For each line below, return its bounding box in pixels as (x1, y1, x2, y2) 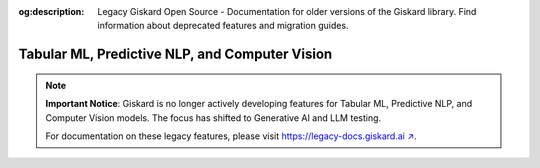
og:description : (18, 6, 85, 17)
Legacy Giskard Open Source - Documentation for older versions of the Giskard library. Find (97, 6, 477, 17)
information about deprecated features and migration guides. (97, 20, 349, 32)
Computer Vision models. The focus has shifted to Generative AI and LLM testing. (45, 111, 382, 124)
